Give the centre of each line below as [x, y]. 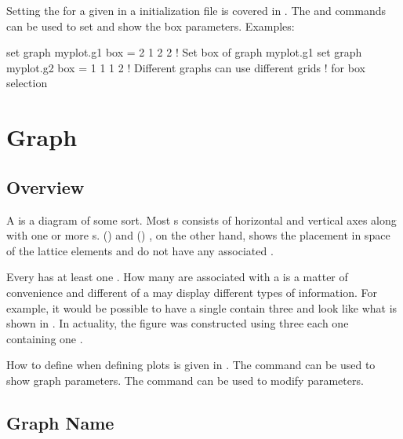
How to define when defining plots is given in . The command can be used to [191, 365]
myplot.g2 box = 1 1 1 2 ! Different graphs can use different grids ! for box [186, 67]
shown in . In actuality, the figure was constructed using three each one [178, 323]
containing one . [45, 338]
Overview [45, 187]
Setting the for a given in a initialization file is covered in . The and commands [196, 10]
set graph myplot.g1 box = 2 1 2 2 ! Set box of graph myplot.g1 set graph [184, 52]
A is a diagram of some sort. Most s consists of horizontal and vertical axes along [201, 219]
